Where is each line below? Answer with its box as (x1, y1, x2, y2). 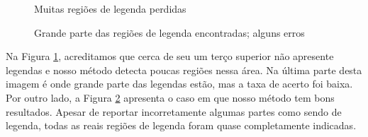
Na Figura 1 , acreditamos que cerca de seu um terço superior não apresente (6, 49, 334, 64)
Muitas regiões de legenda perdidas (34, 1, 186, 16)
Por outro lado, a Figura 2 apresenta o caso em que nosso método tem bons (6, 90, 335, 105)
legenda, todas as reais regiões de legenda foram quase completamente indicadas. (6, 118, 357, 133)
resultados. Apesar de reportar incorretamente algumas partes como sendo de (6, 104, 342, 119)
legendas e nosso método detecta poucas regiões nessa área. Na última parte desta (6, 62, 362, 77)
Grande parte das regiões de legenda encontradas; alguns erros (34, 25, 305, 40)
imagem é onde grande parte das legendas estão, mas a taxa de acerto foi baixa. (6, 76, 353, 91)
